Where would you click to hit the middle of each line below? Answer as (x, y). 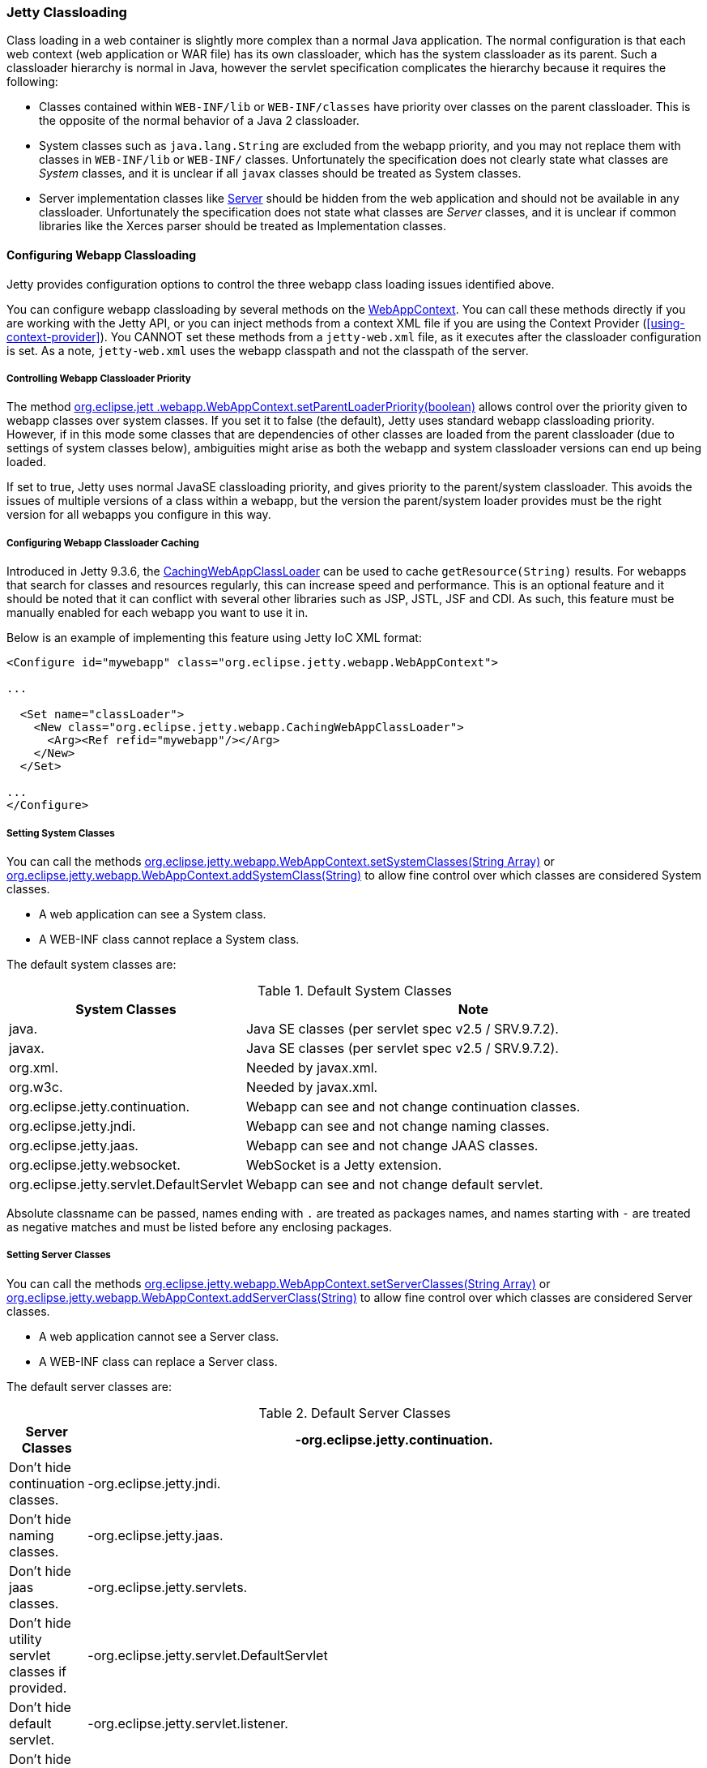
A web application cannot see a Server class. (159, 1336)
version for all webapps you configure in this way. (139, 515)
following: (32, 82)
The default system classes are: (92, 964)
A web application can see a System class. (153, 914)
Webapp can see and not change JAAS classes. (392, 1145)
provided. (38, 1687)
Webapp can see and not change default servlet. (394, 1184)
